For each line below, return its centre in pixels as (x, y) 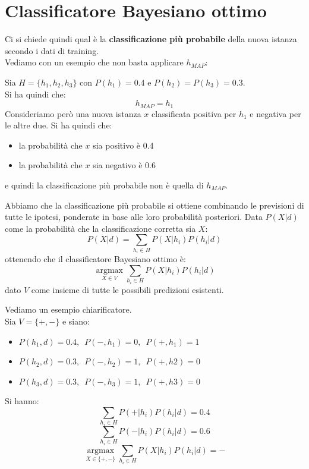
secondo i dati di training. (52, 50)
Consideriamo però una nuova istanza (73, 113)
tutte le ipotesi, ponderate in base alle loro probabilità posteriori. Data (134, 217)
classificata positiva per (194, 113)
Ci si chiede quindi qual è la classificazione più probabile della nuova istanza (151, 39)
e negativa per (275, 113)
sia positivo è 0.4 (123, 145)
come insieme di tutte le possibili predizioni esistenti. (127, 289)
